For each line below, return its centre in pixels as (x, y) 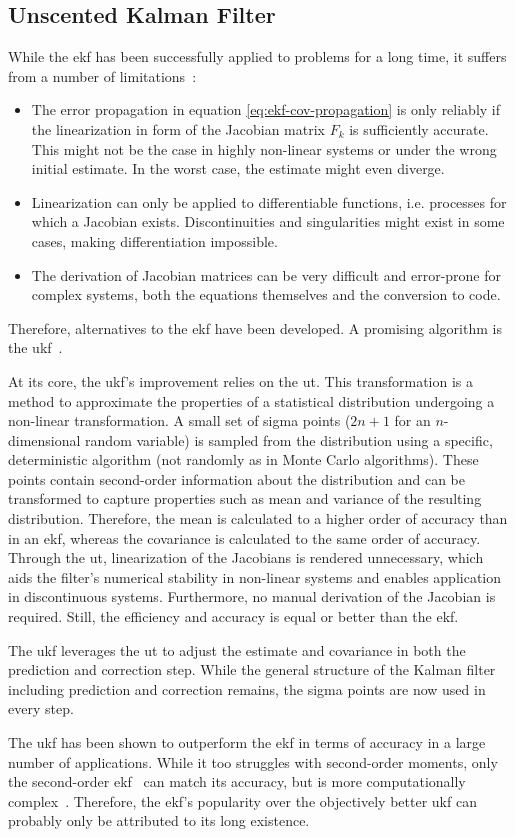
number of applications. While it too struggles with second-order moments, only (253, 761)
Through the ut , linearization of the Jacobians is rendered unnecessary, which (246, 557)
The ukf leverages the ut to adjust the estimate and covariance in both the (237, 649)
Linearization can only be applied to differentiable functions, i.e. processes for (269, 201)
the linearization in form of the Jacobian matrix (178, 128)
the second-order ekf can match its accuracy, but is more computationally (237, 781)
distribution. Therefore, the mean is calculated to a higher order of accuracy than (258, 518)
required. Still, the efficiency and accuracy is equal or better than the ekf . (233, 616)
